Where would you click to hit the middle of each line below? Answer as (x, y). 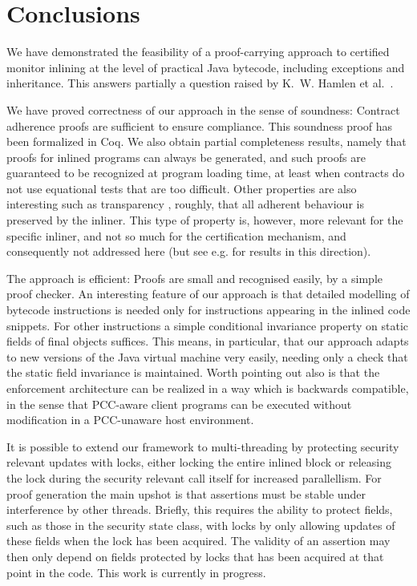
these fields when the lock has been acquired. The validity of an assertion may (198, 541)
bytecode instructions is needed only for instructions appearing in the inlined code (208, 310)
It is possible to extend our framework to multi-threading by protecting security (203, 446)
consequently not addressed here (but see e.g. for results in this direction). (189, 251)
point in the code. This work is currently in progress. (136, 572)
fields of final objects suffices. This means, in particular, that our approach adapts (208, 341)
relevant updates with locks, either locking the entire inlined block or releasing (199, 462)
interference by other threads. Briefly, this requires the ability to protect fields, (200, 509)
